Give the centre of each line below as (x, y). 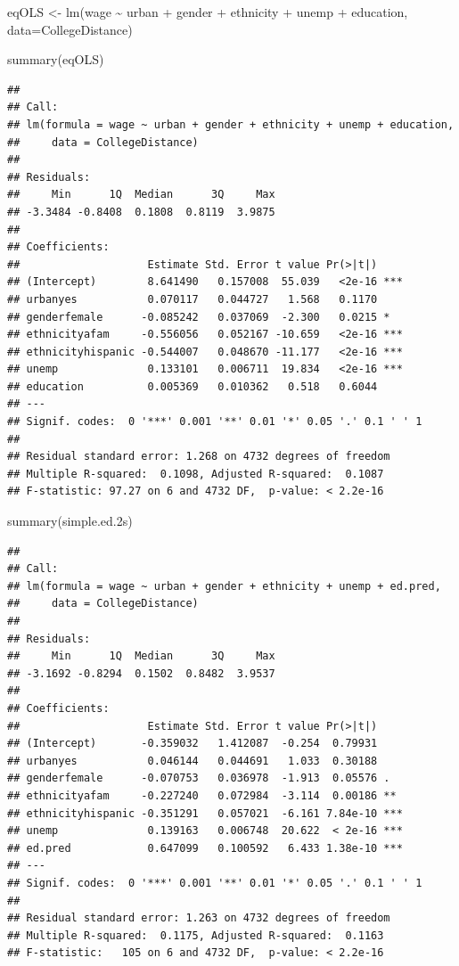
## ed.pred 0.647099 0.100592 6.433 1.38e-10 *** (205, 848)
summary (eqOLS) (56, 59)
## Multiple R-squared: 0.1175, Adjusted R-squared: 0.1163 (196, 935)
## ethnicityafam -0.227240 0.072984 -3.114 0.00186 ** (202, 795)
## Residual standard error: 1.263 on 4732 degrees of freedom (199, 918)
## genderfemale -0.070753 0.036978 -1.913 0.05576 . (199, 778)
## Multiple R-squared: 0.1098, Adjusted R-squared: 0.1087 (196, 474)
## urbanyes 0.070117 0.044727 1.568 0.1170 (193, 299)
